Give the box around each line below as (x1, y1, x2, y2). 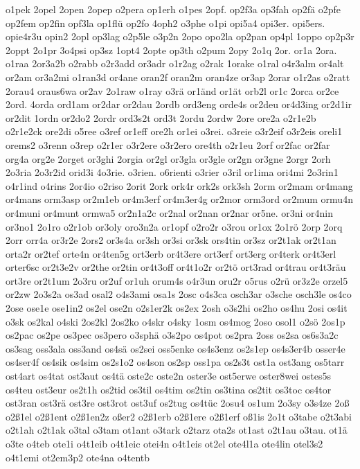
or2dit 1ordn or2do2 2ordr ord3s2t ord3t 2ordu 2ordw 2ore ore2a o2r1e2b (6, 110, 316, 125)
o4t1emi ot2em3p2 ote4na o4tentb (6, 450, 150, 464)
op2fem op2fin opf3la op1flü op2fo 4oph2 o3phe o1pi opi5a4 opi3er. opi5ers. (6, 15, 325, 30)
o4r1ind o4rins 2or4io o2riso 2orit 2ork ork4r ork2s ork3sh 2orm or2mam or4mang (6, 178, 353, 193)
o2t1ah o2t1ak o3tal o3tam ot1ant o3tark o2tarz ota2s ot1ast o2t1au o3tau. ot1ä (6, 423, 348, 437)
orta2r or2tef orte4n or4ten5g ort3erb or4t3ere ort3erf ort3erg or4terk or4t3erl (6, 246, 336, 260)
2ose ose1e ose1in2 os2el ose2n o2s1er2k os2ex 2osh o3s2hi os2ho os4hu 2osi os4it (6, 301, 348, 315)
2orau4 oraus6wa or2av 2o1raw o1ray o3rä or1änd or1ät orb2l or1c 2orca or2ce (6, 83, 339, 98)
